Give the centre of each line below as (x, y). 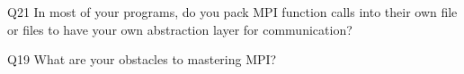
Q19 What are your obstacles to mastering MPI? (142, 59)
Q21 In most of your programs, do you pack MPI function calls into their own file (232, 12)
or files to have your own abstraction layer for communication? (180, 29)
